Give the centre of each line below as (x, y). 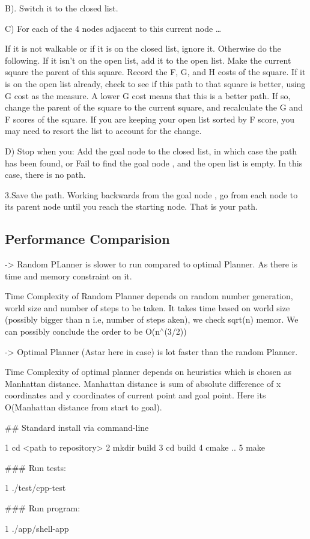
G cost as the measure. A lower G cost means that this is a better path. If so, (148, 95)
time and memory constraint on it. (68, 276)
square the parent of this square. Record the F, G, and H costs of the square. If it (155, 72)
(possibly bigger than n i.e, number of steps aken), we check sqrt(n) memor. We (152, 319)
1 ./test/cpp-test (35, 488)
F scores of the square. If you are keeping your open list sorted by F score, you (150, 119)
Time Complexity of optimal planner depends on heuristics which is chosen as (148, 372)
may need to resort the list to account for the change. (103, 131)
